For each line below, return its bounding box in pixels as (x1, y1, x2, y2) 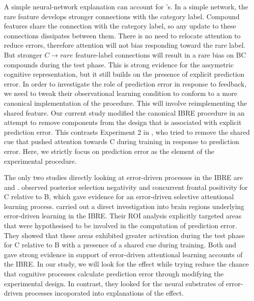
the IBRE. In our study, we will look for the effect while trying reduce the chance (4, 259, 249, 269)
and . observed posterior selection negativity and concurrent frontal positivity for (4, 181, 248, 192)
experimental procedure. (4, 155, 77, 166)
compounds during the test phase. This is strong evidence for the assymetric (4, 59, 234, 69)
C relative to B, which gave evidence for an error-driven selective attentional (4, 191, 234, 202)
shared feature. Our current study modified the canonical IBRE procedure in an (4, 107, 245, 118)
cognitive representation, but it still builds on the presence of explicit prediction (4, 69, 245, 79)
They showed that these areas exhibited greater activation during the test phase (4, 230, 245, 240)
